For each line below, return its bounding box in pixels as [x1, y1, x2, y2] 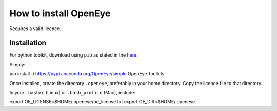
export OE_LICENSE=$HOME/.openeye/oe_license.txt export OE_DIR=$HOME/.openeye [9, 99, 195, 105]
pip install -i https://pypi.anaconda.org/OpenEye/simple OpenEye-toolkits [9, 71, 165, 77]
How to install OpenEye [9, 8, 111, 19]
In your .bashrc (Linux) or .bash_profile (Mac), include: [9, 90, 135, 96]
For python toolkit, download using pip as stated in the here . [9, 52, 138, 58]
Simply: [9, 61, 26, 67]
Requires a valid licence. [9, 25, 61, 32]
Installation [9, 39, 46, 47]
